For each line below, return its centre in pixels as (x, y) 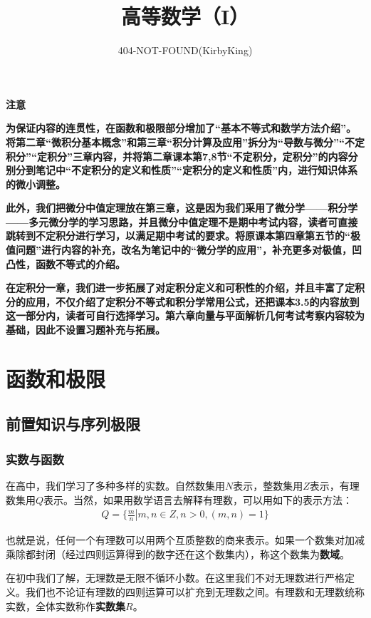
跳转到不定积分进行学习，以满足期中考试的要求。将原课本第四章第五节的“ (178, 236)
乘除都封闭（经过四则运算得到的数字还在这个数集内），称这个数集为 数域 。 (178, 553)
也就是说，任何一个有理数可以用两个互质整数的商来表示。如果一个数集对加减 (185, 540)
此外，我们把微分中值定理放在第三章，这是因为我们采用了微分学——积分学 (182, 208)
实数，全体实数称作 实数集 (66, 606)
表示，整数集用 (268, 485)
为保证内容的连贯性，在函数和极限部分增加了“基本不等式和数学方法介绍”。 (181, 128)
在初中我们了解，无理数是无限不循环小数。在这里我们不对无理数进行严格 (175, 578)
